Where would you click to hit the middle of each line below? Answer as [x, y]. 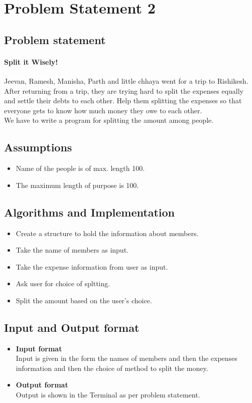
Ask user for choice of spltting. [63, 283]
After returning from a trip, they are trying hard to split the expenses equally [124, 90]
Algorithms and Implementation [89, 212]
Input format [39, 348]
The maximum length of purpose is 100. [77, 185]
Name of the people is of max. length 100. [80, 168]
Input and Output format [72, 327]
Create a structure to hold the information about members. [107, 233]
